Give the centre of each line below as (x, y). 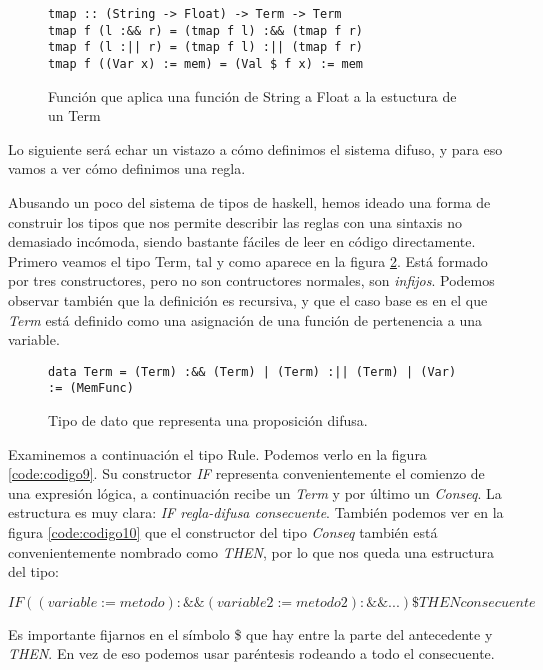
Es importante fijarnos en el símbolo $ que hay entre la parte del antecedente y (250, 633)
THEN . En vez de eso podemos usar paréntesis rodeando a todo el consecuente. (251, 653)
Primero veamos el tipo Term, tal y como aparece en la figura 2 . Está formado (248, 260)
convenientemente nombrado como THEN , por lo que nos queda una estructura (251, 551)
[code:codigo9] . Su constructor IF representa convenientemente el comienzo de (246, 473)
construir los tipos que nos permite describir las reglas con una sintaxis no (235, 221)
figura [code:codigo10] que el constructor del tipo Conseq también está (223, 532)
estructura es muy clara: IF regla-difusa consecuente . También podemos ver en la (256, 512)
